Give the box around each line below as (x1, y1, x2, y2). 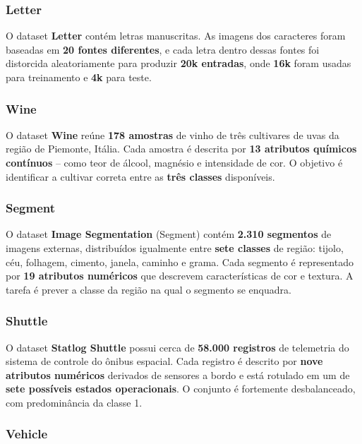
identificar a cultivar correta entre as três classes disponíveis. (6, 169, 275, 184)
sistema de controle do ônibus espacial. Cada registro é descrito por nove (6, 354, 323, 368)
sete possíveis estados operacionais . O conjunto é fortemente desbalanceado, (6, 381, 356, 396)
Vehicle (6, 425, 48, 443)
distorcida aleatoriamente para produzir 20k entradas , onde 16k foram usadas (6, 56, 351, 71)
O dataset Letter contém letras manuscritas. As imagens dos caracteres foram (6, 28, 346, 43)
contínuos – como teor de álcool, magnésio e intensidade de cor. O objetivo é (6, 155, 343, 169)
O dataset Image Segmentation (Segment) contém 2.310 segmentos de (6, 227, 332, 241)
